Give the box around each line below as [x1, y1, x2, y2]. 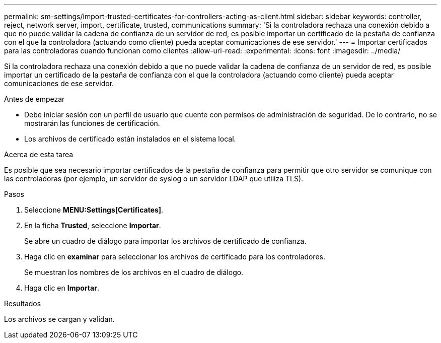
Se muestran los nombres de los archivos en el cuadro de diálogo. [24, 268, 244, 277]
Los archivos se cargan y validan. [4, 315, 115, 323]
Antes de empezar [4, 95, 65, 103]
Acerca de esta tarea [4, 150, 73, 159]
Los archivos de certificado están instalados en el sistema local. [24, 134, 236, 143]
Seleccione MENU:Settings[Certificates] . [24, 205, 164, 214]
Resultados [4, 299, 41, 308]
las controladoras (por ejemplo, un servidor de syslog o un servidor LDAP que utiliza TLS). [4, 174, 304, 183]
